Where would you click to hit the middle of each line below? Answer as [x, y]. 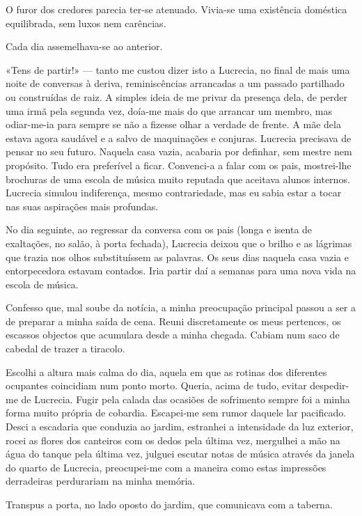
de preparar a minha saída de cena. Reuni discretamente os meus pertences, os [173, 321]
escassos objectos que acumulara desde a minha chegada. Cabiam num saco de [173, 335]
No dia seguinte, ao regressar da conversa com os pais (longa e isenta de [159, 229]
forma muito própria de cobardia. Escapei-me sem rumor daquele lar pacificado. [176, 413]
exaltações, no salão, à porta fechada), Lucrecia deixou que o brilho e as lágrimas [179, 243]
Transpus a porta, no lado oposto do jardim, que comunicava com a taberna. [169, 504]
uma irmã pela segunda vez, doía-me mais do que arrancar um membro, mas [169, 110]
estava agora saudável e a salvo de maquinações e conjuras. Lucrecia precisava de [179, 138]
